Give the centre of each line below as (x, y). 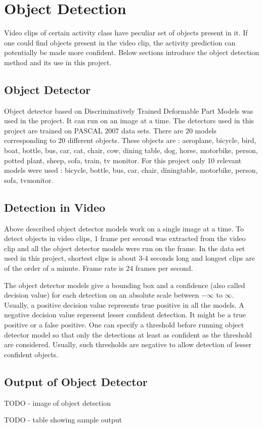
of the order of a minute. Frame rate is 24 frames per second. (99, 268)
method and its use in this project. (58, 62)
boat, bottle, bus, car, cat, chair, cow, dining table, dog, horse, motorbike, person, (131, 150)
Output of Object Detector (76, 381)
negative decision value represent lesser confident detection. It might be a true (125, 315)
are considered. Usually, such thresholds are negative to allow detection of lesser (128, 344)
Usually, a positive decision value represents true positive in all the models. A (124, 304)
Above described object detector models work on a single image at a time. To (124, 228)
